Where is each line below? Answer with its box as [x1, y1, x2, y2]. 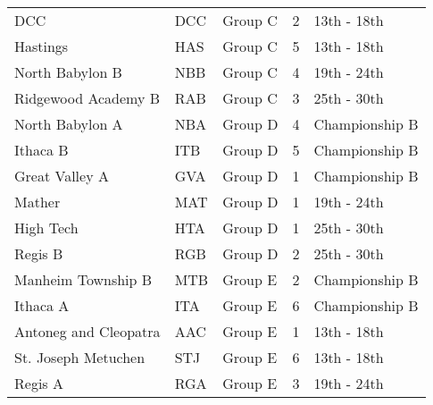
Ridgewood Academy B [14, 88, 161, 108]
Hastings [14, 36, 69, 56]
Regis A [14, 373, 63, 393]
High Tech [14, 217, 79, 238]
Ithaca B [14, 139, 69, 160]
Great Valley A [14, 165, 109, 186]
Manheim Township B [14, 269, 153, 290]
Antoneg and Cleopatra [14, 321, 161, 342]
